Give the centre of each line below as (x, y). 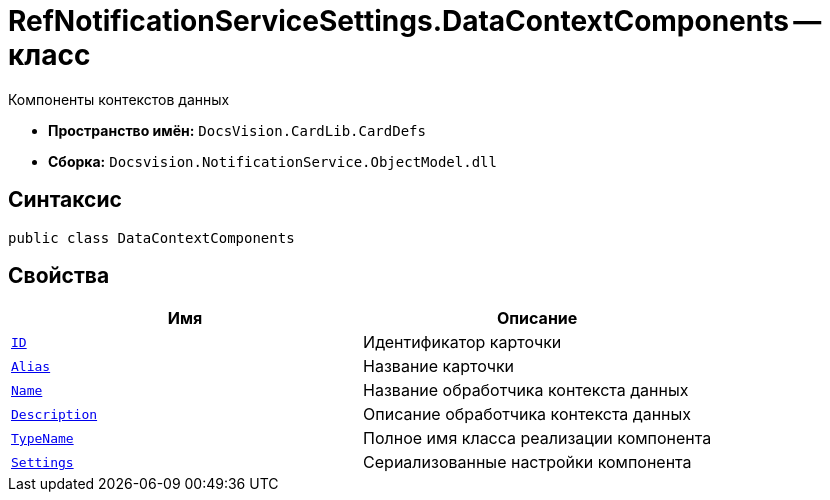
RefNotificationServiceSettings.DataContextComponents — (415, 21)
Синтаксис (65, 200)
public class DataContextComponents (151, 237)
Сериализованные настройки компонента (527, 462)
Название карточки (439, 366)
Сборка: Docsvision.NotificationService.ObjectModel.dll (272, 161)
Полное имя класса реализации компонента (537, 438)
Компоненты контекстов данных (119, 99)
